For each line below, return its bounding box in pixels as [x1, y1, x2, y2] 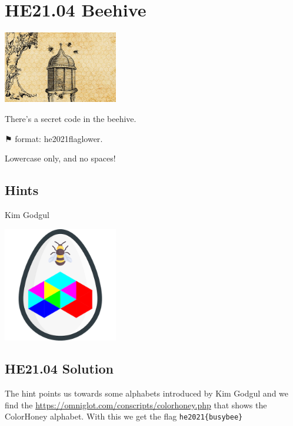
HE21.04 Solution [5, 359, 114, 378]
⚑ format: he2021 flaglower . [5, 132, 103, 144]
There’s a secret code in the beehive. [5, 112, 136, 124]
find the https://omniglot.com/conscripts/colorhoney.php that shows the [5, 398, 267, 411]
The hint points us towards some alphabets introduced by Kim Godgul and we [5, 387, 289, 399]
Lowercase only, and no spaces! [5, 152, 116, 164]
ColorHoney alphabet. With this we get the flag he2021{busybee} [5, 410, 243, 422]
